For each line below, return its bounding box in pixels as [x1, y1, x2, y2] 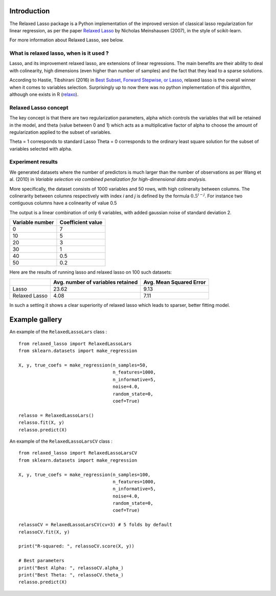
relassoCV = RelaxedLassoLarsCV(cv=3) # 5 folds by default [18, 522, 172, 528]
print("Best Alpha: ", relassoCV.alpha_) [18, 565, 124, 571]
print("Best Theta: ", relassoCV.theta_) [18, 572, 124, 578]
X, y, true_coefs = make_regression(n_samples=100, [18, 471, 151, 478]
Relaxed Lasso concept [9, 104, 68, 111]
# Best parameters [18, 558, 65, 564]
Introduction [9, 7, 50, 15]
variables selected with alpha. [9, 146, 73, 152]
